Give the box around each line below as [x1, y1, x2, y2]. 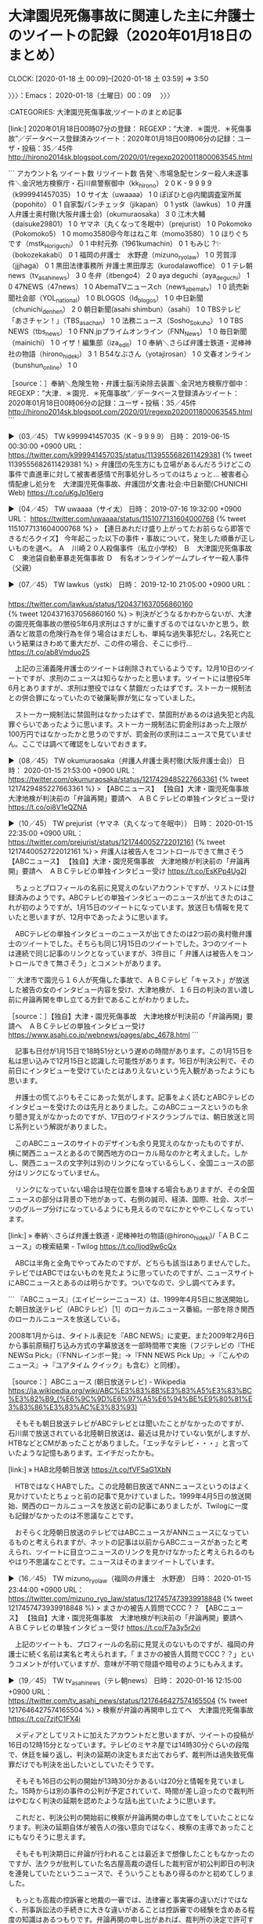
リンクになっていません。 [21, 1167, 104, 1177]
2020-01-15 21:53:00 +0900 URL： [23, 765, 137, 775]
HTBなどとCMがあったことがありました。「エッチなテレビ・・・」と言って [8, 1438, 249, 1448]
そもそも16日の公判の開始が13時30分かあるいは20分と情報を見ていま [14, 1776, 239, 1786]
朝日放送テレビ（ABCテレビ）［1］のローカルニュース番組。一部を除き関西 [14, 1305, 255, 1314]
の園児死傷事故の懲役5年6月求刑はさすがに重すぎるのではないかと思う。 [8, 619, 243, 628]
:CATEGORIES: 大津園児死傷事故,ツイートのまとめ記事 [8, 107, 182, 116]
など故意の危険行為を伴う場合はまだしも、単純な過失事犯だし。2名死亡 [14, 629, 246, 638]
